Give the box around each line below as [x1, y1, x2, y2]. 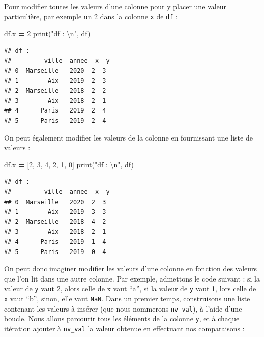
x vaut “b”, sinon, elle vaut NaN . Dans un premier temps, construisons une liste [4, 293, 250, 303]
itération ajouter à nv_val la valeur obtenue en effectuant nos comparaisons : [4, 323, 245, 333]
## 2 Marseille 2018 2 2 [4, 87, 106, 95]
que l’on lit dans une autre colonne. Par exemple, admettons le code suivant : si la [4, 273, 260, 284]
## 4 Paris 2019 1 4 [4, 238, 106, 245]
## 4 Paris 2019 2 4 [4, 107, 106, 115]
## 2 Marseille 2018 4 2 [4, 218, 106, 226]
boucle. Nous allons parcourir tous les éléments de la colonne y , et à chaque [4, 313, 240, 324]
